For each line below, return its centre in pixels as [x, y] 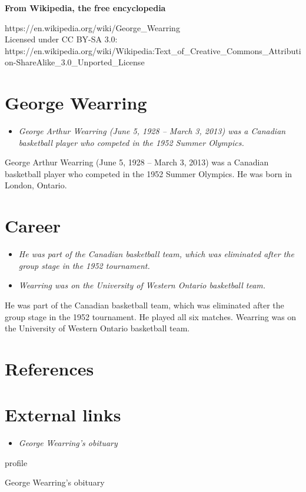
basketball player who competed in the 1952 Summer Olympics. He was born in [148, 173]
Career [33, 226]
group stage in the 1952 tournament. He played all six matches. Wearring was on [151, 316]
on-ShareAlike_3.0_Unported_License [75, 62]
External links [63, 415]
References [49, 368]
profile [16, 462]
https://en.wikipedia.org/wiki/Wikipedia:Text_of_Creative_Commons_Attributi [153, 50]
